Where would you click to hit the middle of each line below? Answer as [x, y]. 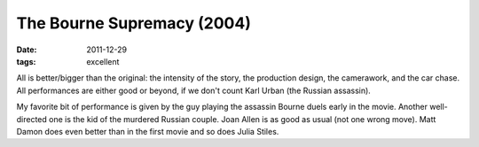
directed [32, 119]
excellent [103, 61]
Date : [27, 50]
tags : [26, 61]
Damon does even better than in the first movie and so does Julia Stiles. [148, 131]
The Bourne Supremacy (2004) [134, 23]
